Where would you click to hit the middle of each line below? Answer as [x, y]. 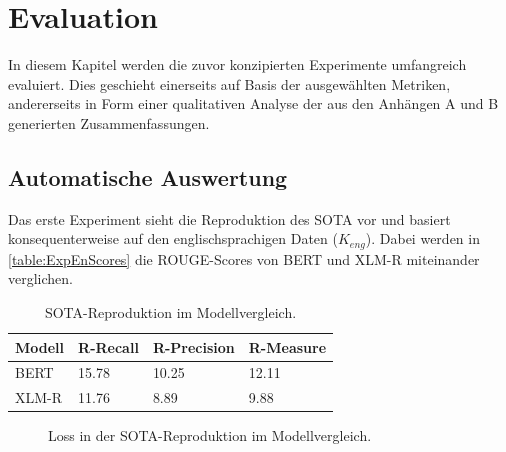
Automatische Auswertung [148, 176]
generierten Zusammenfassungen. [109, 122]
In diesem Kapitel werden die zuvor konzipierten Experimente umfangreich [237, 64]
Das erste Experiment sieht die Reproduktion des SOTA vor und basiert [229, 218]
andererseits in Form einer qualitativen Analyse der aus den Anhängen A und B [253, 103]
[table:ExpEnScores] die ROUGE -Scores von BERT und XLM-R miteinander [244, 258]
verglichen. [40, 278]
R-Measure [287, 346]
